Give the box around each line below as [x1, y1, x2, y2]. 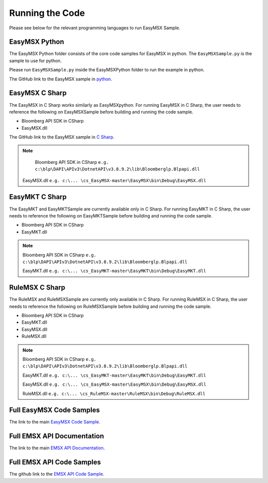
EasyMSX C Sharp [9, 89, 67, 97]
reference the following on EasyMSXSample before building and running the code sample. [9, 109, 194, 115]
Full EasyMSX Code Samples [9, 406, 100, 414]
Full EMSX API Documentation [9, 432, 104, 440]
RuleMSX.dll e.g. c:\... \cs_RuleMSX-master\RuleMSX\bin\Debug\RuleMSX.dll [22, 390, 205, 397]
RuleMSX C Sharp [9, 283, 66, 292]
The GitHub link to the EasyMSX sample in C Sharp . [9, 134, 115, 140]
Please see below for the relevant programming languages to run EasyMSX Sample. [9, 25, 181, 31]
